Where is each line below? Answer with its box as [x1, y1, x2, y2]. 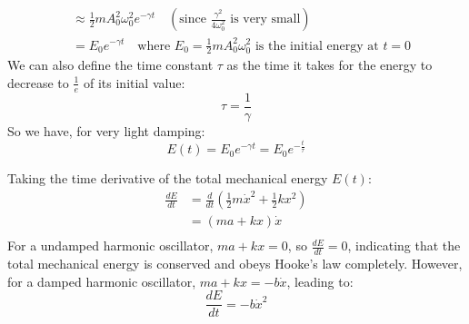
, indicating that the [347, 236, 461, 255]
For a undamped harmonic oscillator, [7, 236, 214, 255]
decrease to [7, 73, 69, 92]
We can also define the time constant [7, 55, 214, 74]
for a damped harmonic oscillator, [7, 271, 196, 290]
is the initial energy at [254, 39, 379, 53]
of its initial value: [83, 73, 185, 92]
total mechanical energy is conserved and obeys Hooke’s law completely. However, [7, 253, 463, 272]
